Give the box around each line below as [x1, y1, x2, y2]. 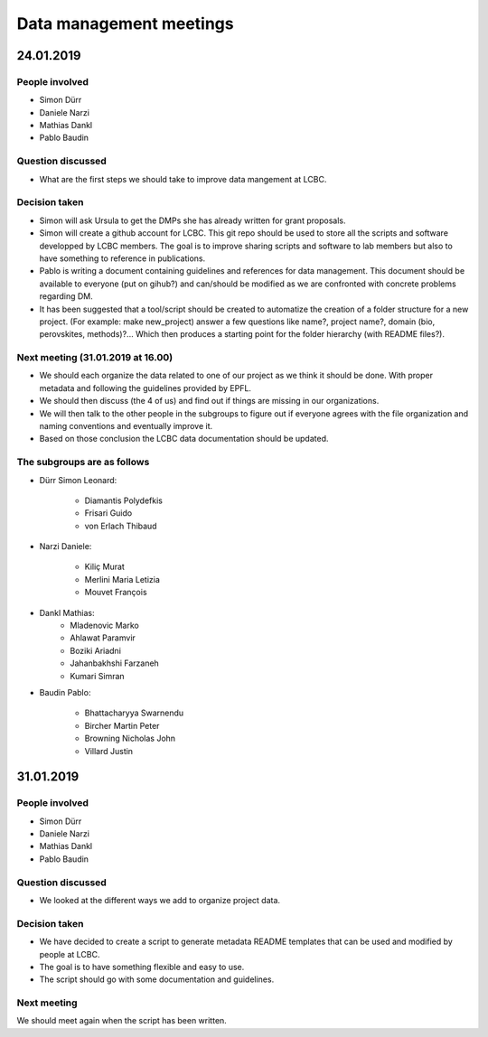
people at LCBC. [39, 948, 100, 959]
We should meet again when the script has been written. [16, 1015, 228, 1026]
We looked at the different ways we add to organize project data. [39, 895, 280, 906]
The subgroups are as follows [16, 456, 150, 469]
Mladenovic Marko [70, 620, 139, 631]
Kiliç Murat [84, 561, 126, 573]
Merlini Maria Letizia [84, 574, 160, 584]
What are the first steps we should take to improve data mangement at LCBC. [39, 173, 327, 184]
